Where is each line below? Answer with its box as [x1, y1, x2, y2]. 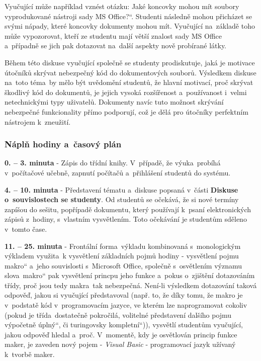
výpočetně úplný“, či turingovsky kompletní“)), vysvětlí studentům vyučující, [5, 319, 243, 330]
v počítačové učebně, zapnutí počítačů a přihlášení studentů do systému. [5, 167, 231, 177]
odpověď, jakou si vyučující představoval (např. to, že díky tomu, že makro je [5, 290, 243, 300]
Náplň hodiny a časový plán [5, 138, 122, 150]
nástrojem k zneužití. [5, 116, 71, 127]
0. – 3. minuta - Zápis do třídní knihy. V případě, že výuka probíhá [5, 157, 221, 168]
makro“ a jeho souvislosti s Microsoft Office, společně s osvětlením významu [5, 260, 242, 270]
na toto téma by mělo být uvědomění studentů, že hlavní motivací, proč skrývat [5, 77, 253, 87]
